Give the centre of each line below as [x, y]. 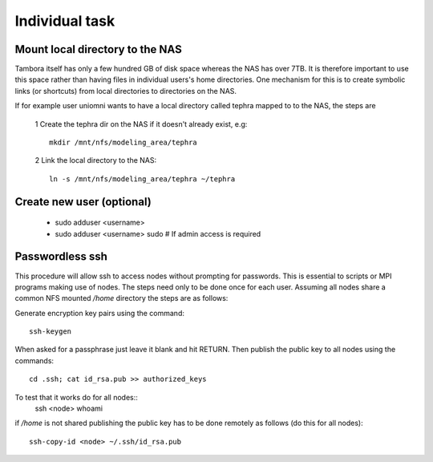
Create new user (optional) [83, 202]
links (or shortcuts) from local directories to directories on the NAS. [125, 91]
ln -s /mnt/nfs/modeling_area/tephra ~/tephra [142, 179]
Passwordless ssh [61, 257]
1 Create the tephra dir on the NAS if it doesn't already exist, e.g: [141, 124]
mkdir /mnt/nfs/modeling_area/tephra [123, 143]
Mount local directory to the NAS [98, 49]
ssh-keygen [51, 332]
